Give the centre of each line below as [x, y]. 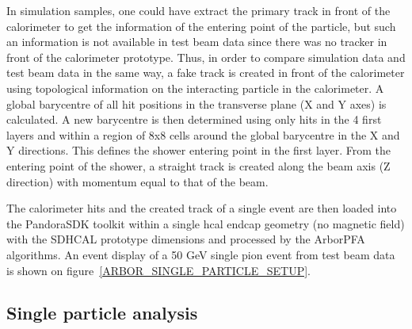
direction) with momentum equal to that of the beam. [137, 181]
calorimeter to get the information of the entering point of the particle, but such [201, 26]
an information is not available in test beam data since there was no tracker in [197, 42]
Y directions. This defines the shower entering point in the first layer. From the [198, 150]
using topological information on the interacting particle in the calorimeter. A [195, 88]
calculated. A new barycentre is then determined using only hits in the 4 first [194, 119]
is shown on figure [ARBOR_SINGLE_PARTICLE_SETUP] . [158, 270]
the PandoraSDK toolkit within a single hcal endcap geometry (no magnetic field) [206, 223]
